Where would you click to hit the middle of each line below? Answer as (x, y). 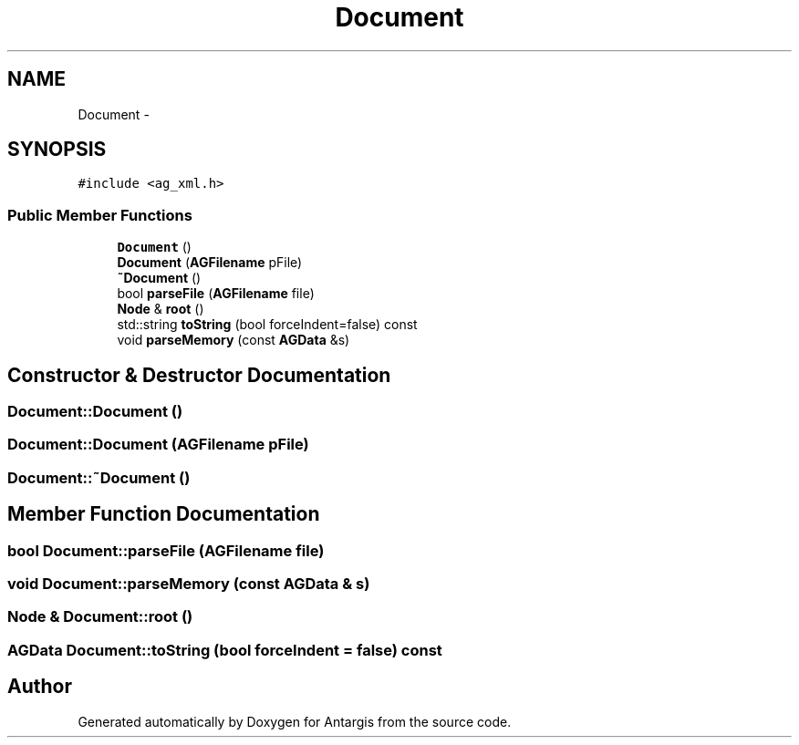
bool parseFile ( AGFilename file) (216, 294)
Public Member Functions (100, 215)
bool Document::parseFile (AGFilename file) (166, 550)
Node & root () (161, 309)
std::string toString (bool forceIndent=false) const (267, 325)
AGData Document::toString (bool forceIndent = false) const (225, 650)
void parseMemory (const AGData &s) (233, 340)
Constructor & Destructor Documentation (199, 375)
